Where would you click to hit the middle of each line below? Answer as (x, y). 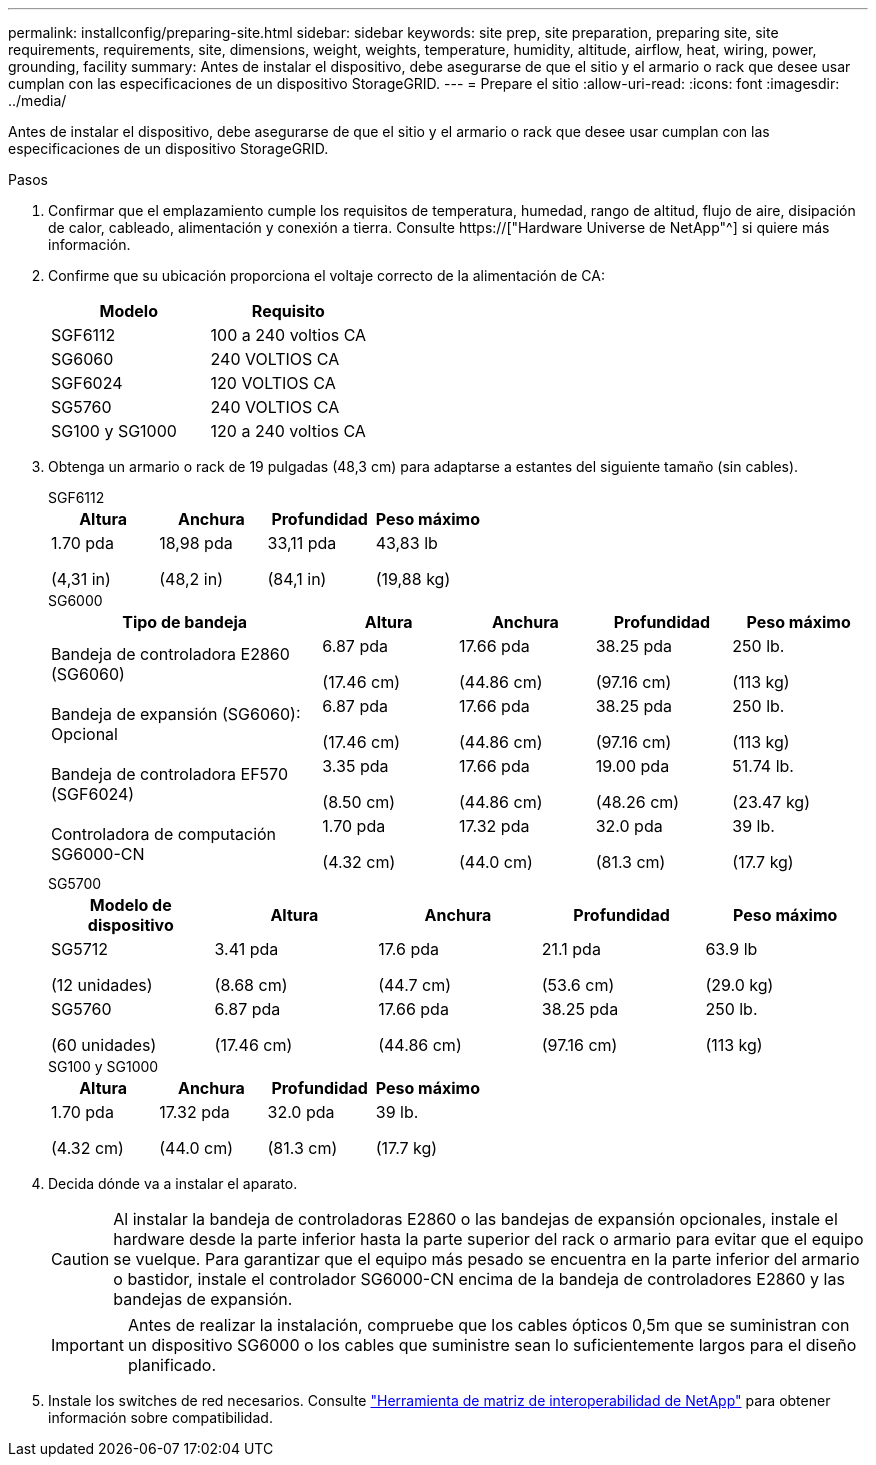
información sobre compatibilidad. (160, 1417)
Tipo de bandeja (185, 622)
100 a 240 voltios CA (288, 335)
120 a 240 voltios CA (288, 431)
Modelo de (130, 905)
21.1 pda (571, 949)
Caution (80, 1259)
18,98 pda (196, 543)
